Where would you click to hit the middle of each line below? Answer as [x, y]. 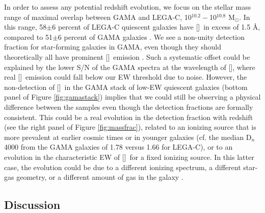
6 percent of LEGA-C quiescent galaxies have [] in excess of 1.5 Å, [156, 27]
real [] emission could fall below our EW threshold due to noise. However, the [126, 77]
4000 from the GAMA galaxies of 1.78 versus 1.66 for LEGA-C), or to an [118, 147]
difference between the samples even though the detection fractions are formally [129, 107]
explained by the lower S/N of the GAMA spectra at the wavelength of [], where [130, 67]
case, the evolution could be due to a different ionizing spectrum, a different [123, 167]
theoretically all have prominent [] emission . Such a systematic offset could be [127, 56]
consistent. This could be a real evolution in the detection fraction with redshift [129, 117]
